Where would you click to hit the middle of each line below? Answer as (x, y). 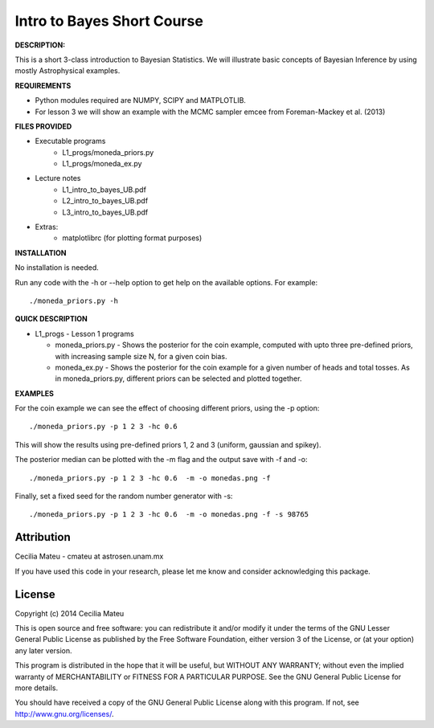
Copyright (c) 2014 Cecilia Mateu (70, 613)
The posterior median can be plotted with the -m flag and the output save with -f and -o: (162, 460)
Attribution (43, 537)
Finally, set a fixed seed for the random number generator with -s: (124, 496)
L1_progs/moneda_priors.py (108, 152)
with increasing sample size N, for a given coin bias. (141, 356)
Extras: (47, 227)
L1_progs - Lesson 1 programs (84, 333)
